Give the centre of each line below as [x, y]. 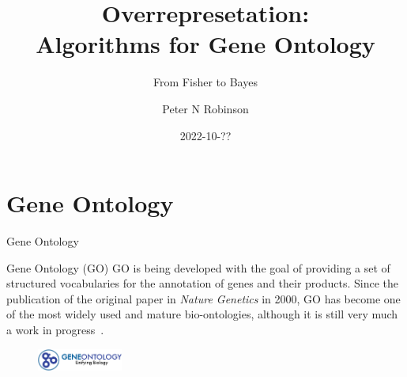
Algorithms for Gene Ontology [205, 44]
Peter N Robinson [205, 108]
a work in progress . [55, 329]
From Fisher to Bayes [205, 82]
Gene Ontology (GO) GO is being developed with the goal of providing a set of [198, 267]
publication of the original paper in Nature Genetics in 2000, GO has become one [203, 298]
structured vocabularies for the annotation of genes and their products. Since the [203, 283]
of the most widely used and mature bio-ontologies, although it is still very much [202, 314]
